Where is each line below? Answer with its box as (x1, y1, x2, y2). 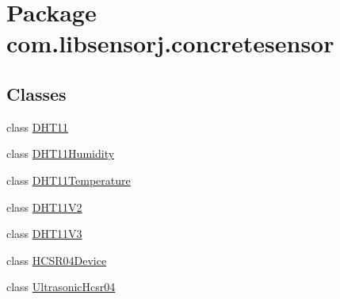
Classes (6, 81, 67, 105)
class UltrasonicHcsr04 (6, 278, 116, 295)
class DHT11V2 (6, 198, 82, 215)
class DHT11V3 (6, 225, 82, 242)
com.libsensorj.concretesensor (6, 27, 334, 59)
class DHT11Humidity (6, 145, 115, 162)
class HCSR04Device (6, 251, 107, 268)
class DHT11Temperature (6, 171, 131, 188)
